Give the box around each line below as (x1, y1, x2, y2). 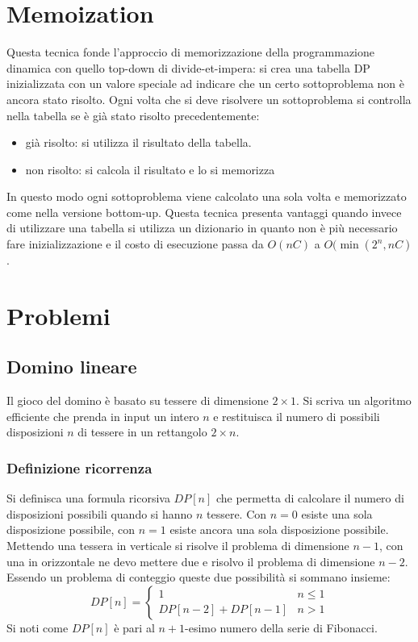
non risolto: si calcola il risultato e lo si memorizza (25, 160, 275, 177)
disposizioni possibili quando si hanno (6, 505, 193, 522)
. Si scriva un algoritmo (295, 392, 412, 409)
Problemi (6, 298, 111, 331)
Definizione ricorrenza (6, 457, 153, 477)
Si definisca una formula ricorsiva (6, 490, 170, 507)
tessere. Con (207, 505, 267, 522)
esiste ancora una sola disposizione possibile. (169, 521, 389, 538)
